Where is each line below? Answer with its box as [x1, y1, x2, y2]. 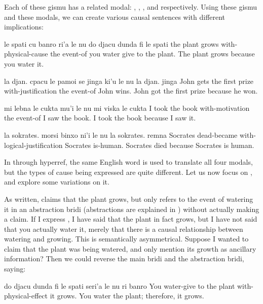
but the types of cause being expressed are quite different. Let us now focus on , [4, 166, 252, 177]
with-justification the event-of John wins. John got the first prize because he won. [4, 85, 258, 96]
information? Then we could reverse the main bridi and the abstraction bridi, [4, 253, 244, 264]
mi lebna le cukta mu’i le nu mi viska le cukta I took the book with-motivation [4, 102, 250, 113]
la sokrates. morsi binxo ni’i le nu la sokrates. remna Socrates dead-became [4, 129, 238, 140]
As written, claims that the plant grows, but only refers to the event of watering [4, 193, 253, 204]
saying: [4, 263, 26, 274]
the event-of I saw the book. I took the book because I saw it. [4, 112, 196, 123]
